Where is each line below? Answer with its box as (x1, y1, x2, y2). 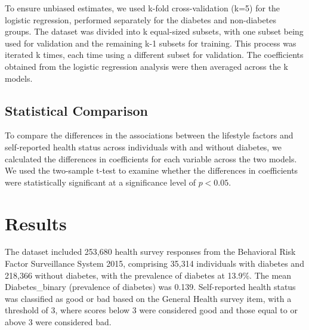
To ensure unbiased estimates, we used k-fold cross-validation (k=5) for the (5, 2, 280, 14)
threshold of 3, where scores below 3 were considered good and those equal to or (5, 304, 298, 316)
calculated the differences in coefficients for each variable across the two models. (5, 152, 297, 165)
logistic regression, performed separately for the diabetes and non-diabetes (5, 13, 276, 26)
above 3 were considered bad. (5, 316, 112, 328)
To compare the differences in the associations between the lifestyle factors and (5, 129, 293, 141)
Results (5, 211, 67, 235)
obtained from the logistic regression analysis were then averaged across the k (5, 60, 288, 72)
